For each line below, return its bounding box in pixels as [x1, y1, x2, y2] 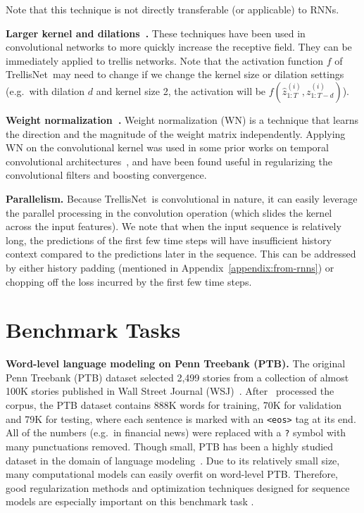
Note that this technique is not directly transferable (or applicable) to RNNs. [6, 2, 339, 16]
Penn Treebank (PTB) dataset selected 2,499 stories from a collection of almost [6, 369, 349, 384]
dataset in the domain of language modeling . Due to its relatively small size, [6, 452, 340, 467]
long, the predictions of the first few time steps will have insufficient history [6, 232, 332, 247]
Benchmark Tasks [6, 315, 181, 344]
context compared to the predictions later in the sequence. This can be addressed [6, 246, 356, 261]
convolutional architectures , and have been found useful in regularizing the [6, 153, 332, 168]
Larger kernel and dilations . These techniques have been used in [6, 25, 306, 40]
